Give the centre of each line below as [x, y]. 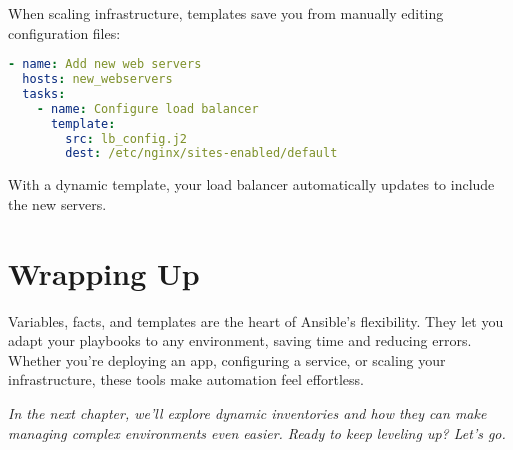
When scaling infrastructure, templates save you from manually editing [226, 13]
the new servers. [57, 203]
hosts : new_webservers [97, 79]
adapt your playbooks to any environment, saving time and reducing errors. [240, 340]
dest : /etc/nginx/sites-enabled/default [201, 153]
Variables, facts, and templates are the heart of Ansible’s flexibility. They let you [256, 320]
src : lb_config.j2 [126, 138]
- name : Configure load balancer [147, 108]
